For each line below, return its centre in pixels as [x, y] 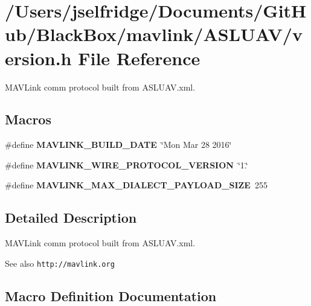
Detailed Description [71, 218]
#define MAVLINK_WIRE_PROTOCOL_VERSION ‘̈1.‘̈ [127, 164]
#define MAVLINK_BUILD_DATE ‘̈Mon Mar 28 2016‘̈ [118, 145]
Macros [28, 119]
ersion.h [38, 58]
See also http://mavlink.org [60, 263]
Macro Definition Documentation [111, 295]
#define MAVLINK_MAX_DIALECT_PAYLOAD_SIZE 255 [136, 185]
